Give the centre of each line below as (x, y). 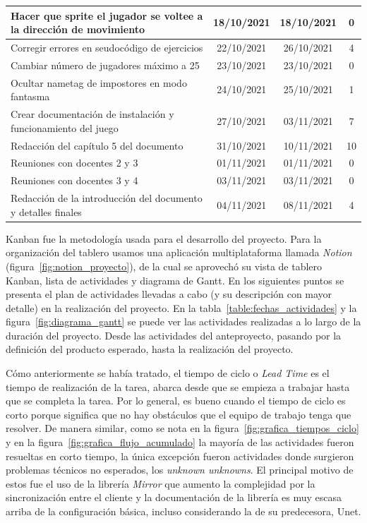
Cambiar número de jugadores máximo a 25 (105, 65)
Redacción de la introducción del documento (107, 198)
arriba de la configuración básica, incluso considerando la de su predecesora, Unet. (183, 511)
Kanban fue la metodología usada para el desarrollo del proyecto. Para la (164, 238)
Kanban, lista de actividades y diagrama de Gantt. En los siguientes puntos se (175, 280)
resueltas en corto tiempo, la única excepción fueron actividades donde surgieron (180, 456)
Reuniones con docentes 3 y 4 (74, 180)
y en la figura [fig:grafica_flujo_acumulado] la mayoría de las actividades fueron (180, 442)
